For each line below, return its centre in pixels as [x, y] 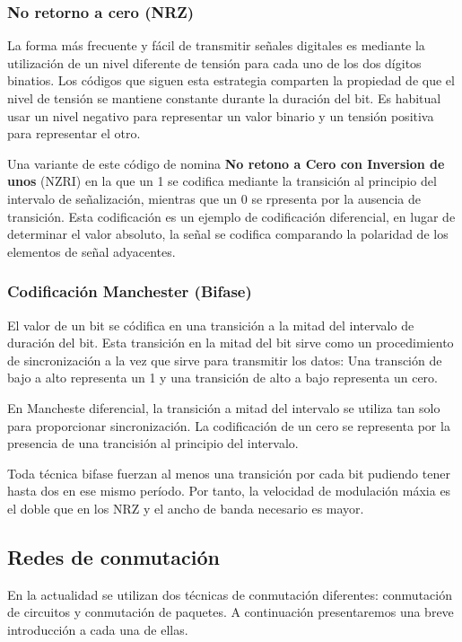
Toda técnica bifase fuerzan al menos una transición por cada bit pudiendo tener [229, 473]
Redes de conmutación [113, 556]
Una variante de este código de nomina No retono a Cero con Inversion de [226, 163]
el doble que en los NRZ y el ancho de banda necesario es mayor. [186, 508]
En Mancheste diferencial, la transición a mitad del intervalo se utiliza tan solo [224, 407]
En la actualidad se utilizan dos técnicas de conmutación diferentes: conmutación [230, 594]
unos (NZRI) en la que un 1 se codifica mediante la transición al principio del [222, 181]
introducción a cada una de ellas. [98, 629]
